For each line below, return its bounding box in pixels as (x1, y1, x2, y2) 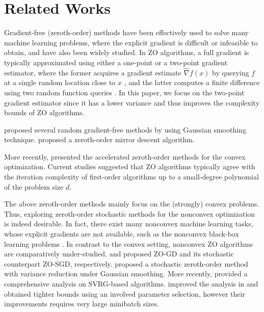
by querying (212, 67, 249, 77)
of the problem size (4, 181, 64, 192)
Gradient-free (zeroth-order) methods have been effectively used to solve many (4, 27, 249, 38)
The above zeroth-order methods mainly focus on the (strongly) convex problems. (4, 198, 259, 209)
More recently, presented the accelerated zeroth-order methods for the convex (4, 151, 246, 162)
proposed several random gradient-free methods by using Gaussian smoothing (4, 124, 246, 135)
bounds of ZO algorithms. (4, 107, 85, 118)
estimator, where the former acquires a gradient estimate (4, 67, 181, 77)
